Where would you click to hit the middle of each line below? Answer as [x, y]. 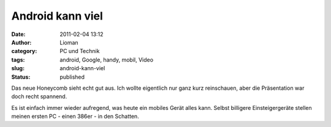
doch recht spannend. [39, 96]
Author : [21, 42]
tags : [18, 60]
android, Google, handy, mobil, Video [106, 60]
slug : [18, 68]
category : [24, 51]
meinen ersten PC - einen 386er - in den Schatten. [75, 117]
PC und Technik [80, 51]
